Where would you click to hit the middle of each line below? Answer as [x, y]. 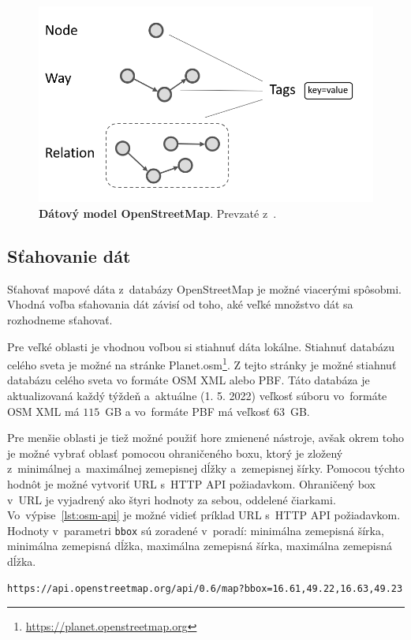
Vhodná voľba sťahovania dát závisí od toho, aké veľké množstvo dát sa [180, 304]
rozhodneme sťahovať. [60, 319]
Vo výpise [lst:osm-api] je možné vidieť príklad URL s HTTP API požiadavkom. [204, 515]
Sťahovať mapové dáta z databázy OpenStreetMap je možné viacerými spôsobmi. [204, 288]
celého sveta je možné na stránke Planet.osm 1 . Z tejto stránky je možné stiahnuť [202, 363]
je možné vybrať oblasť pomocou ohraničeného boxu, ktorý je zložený [175, 453]
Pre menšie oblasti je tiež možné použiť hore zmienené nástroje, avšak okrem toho [206, 438]
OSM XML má [43, 411]
